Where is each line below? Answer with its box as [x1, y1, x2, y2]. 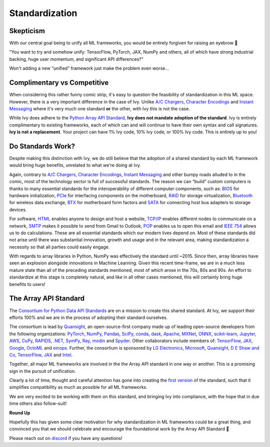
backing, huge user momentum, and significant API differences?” [9, 56, 143, 62]
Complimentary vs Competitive [9, 78, 109, 87]
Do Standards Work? [9, 142, 75, 151]
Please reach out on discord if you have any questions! [9, 435, 122, 441]
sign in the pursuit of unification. [9, 368, 76, 374]
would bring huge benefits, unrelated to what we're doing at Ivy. [9, 162, 141, 168]
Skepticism [9, 27, 45, 35]
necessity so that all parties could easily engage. [9, 244, 110, 250]
